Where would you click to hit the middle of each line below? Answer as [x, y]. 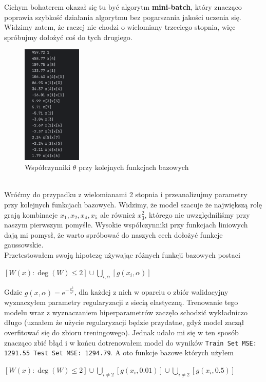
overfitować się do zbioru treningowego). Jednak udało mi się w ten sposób [121, 332]
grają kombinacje [31, 214]
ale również [118, 214]
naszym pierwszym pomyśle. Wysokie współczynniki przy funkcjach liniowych [126, 225]
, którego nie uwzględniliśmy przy [197, 214]
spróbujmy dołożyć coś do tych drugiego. [68, 37]
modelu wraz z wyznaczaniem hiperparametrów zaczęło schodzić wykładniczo [126, 312]
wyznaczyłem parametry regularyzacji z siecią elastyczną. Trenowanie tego [121, 302]
